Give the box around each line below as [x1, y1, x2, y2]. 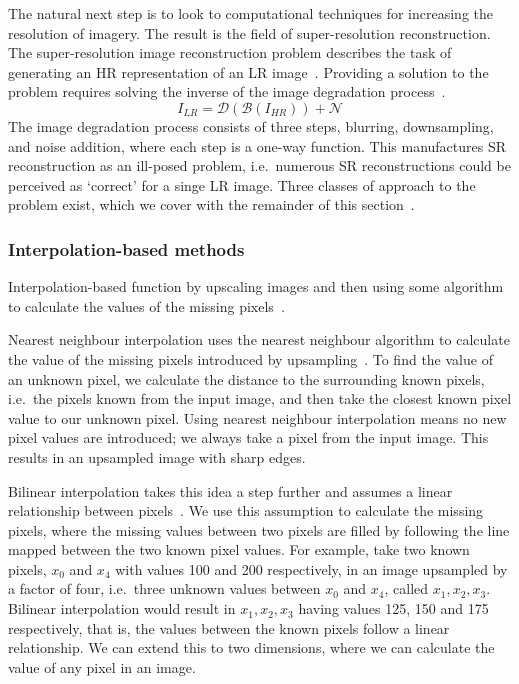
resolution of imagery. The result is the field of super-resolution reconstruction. [8, 22, 491, 43]
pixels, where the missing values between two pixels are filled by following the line [8, 519, 510, 540]
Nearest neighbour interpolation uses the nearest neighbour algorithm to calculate [8, 329, 510, 350]
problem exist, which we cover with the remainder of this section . [8, 194, 415, 215]
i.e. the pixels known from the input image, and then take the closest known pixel [8, 388, 512, 409]
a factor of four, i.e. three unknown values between [8, 578, 321, 599]
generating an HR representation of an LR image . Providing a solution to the [8, 61, 489, 82]
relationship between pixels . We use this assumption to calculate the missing [8, 500, 484, 521]
